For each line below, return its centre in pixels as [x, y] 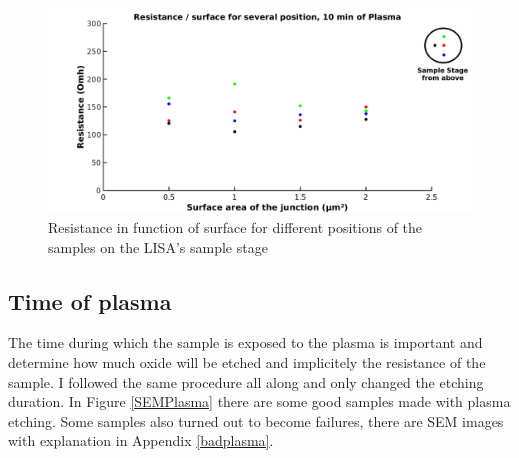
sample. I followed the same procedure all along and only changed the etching [246, 381]
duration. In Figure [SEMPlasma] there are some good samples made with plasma [259, 401]
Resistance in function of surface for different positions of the [235, 226]
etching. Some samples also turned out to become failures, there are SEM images [256, 420]
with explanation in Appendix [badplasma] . [141, 440]
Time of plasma [90, 300]
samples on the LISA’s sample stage [158, 246]
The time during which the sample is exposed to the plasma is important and [245, 342]
